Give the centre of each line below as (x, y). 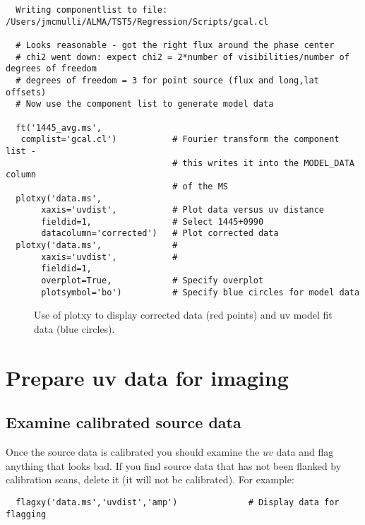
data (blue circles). (74, 329)
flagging (26, 514)
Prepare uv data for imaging (147, 377)
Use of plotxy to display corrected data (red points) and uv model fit (183, 315)
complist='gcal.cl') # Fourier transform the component (180, 140)
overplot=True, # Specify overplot (152, 281)
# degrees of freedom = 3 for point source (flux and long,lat (167, 80)
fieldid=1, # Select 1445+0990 (152, 222)
